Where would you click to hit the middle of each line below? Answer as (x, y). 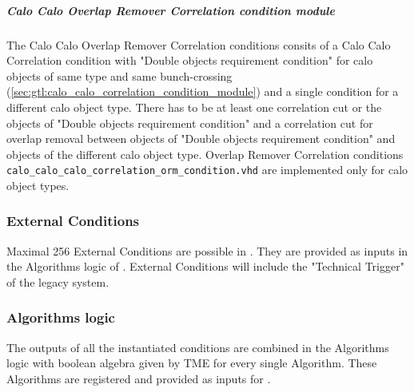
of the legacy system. (58, 281)
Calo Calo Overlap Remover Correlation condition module (171, 10)
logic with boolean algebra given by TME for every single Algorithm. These (192, 363)
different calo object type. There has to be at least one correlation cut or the (194, 107)
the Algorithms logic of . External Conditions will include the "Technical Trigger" (205, 266)
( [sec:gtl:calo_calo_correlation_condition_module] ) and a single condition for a (203, 91)
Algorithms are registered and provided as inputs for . (139, 378)
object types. (38, 185)
